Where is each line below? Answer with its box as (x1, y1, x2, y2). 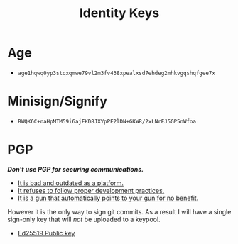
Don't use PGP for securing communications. (7, 165, 144, 173)
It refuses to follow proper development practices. (17, 186, 165, 194)
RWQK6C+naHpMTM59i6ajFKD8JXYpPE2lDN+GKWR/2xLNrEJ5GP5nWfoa (17, 118, 197, 125)
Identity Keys (79, 5, 160, 21)
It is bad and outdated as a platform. (17, 179, 124, 187)
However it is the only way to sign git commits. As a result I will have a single (7, 207, 232, 216)
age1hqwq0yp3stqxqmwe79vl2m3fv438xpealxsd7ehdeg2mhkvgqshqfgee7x (17, 70, 215, 77)
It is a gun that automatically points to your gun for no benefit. (17, 194, 199, 202)
